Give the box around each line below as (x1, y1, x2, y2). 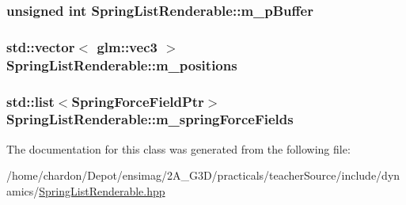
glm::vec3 (97, 36, 157, 56)
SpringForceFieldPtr (71, 91, 204, 111)
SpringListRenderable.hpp (39, 182, 165, 199)
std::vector (6, 36, 75, 56)
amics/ (6, 182, 40, 199)
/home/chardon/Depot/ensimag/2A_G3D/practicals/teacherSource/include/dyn (6, 167, 400, 184)
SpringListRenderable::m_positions (6, 55, 237, 74)
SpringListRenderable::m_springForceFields (6, 109, 294, 129)
